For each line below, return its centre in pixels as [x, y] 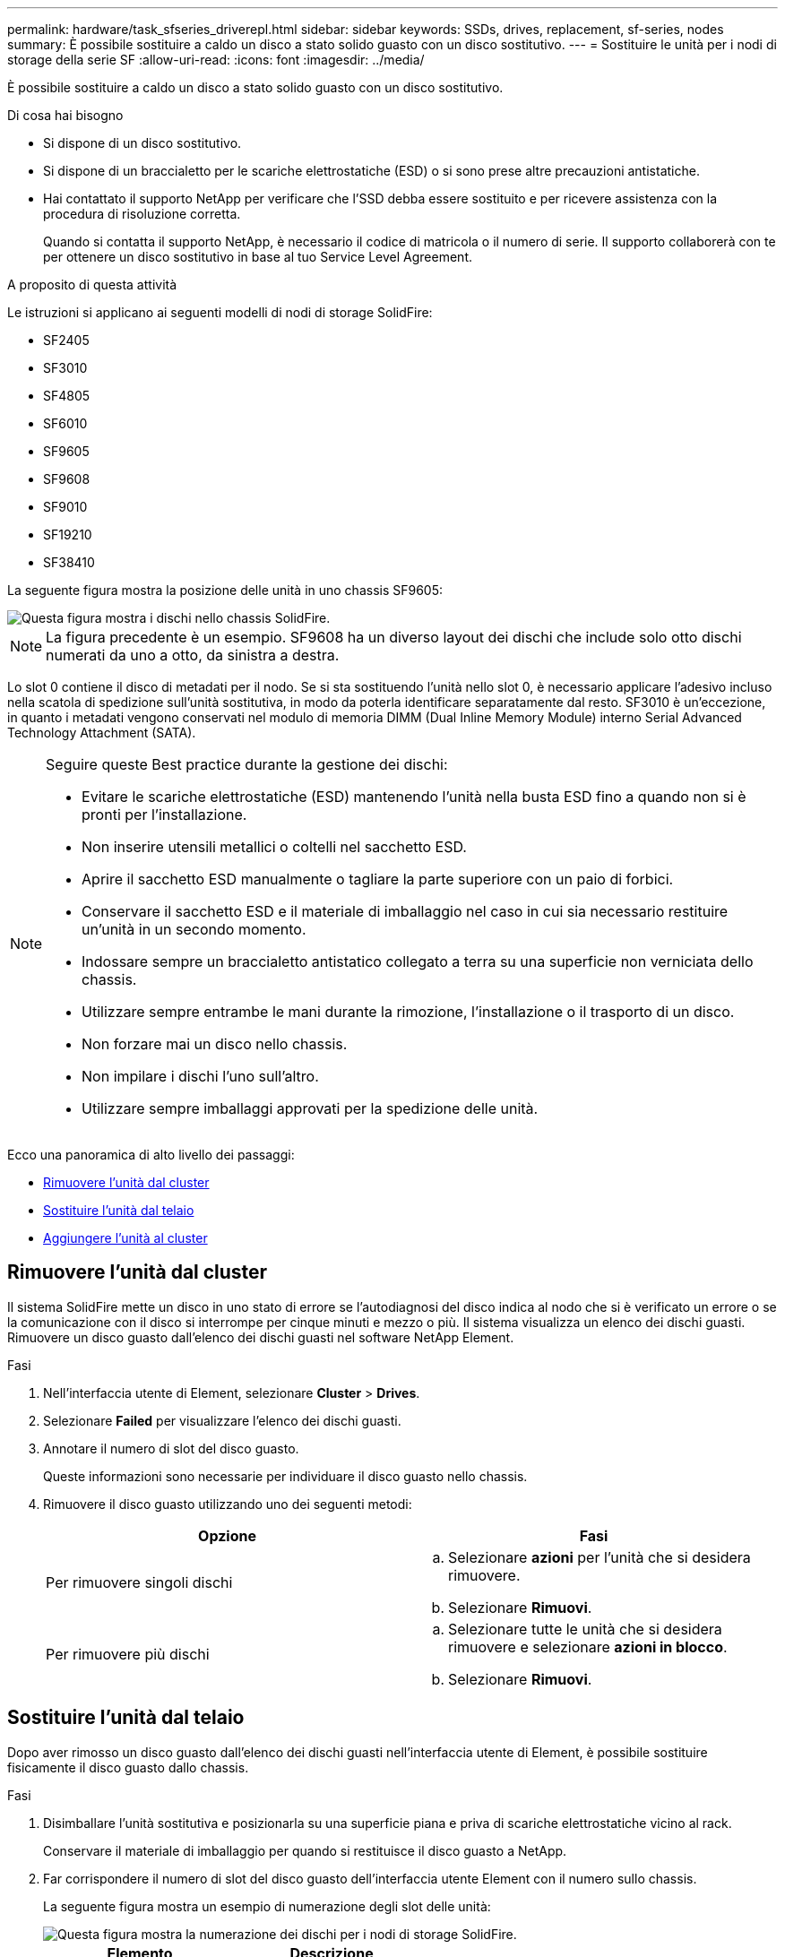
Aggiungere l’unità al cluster [125, 1238]
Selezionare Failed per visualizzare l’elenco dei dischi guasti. [222, 1420]
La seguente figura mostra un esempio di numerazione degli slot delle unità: [267, 1906]
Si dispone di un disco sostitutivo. [142, 143]
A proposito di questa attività [92, 284]
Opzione [227, 1535]
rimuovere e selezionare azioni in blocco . [588, 1647]
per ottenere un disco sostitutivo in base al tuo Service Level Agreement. [258, 257]
